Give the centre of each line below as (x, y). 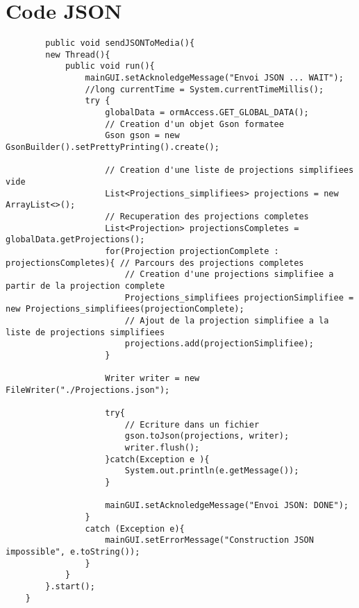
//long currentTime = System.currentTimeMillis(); (204, 89)
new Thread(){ (78, 54)
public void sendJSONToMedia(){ (120, 43)
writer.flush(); (162, 448)
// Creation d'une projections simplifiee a (229, 275)
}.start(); (70, 586)
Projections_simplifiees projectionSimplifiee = (239, 297)
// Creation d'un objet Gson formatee (194, 124)
